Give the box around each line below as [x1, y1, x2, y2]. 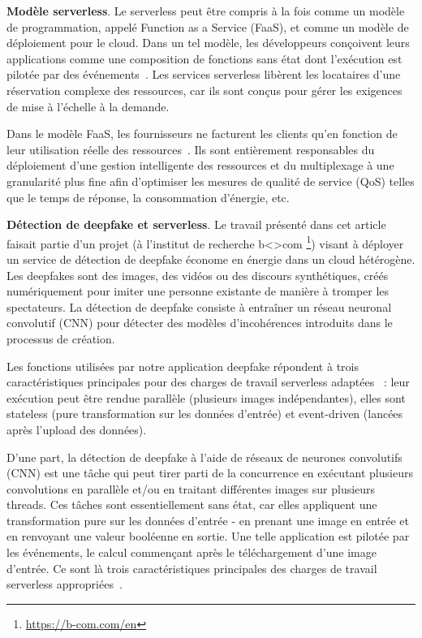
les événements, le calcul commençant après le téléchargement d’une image [6, 544, 377, 561]
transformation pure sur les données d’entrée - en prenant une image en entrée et [6, 511, 409, 528]
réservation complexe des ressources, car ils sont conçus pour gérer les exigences [6, 81, 403, 98]
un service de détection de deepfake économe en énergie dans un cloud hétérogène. [6, 250, 416, 267]
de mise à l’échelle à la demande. [6, 97, 170, 114]
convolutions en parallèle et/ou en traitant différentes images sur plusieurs [6, 480, 376, 497]
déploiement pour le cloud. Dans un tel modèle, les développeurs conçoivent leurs [6, 34, 410, 51]
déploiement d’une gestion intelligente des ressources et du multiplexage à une [6, 157, 394, 174]
